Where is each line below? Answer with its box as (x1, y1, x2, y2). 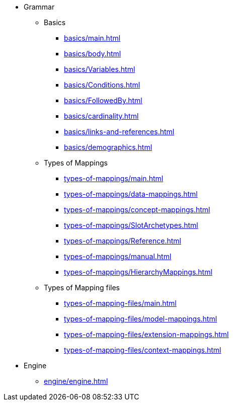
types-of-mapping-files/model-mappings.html (64, 314, 217, 323)
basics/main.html (64, 34, 121, 42)
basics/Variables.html (64, 65, 135, 73)
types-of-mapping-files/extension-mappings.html (64, 330, 229, 339)
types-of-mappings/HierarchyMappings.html (64, 268, 212, 276)
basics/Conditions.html (64, 80, 140, 89)
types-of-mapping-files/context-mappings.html (64, 346, 221, 354)
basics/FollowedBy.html (64, 96, 142, 105)
